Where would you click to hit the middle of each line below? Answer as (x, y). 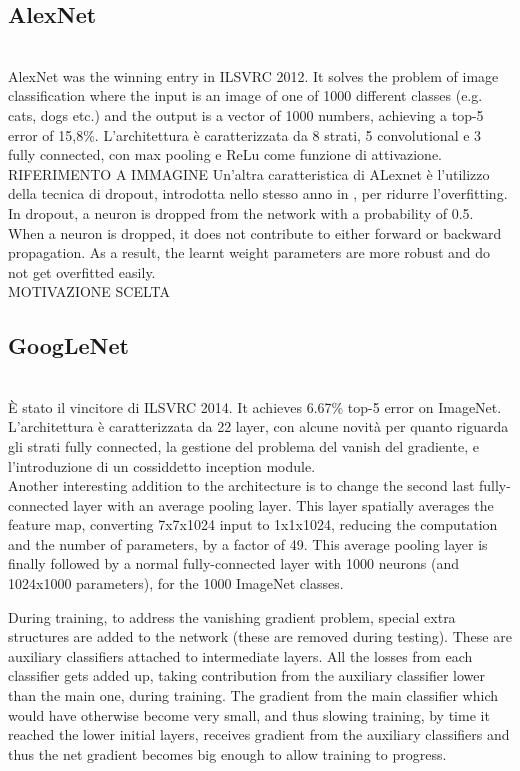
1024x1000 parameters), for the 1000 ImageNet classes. (176, 583)
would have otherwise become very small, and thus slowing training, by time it (249, 714)
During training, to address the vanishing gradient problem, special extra (232, 616)
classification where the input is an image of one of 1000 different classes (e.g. (245, 95)
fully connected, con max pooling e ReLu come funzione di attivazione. (225, 154)
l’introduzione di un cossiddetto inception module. (162, 465)
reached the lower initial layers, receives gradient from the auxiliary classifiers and (259, 734)
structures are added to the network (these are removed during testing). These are (260, 636)
